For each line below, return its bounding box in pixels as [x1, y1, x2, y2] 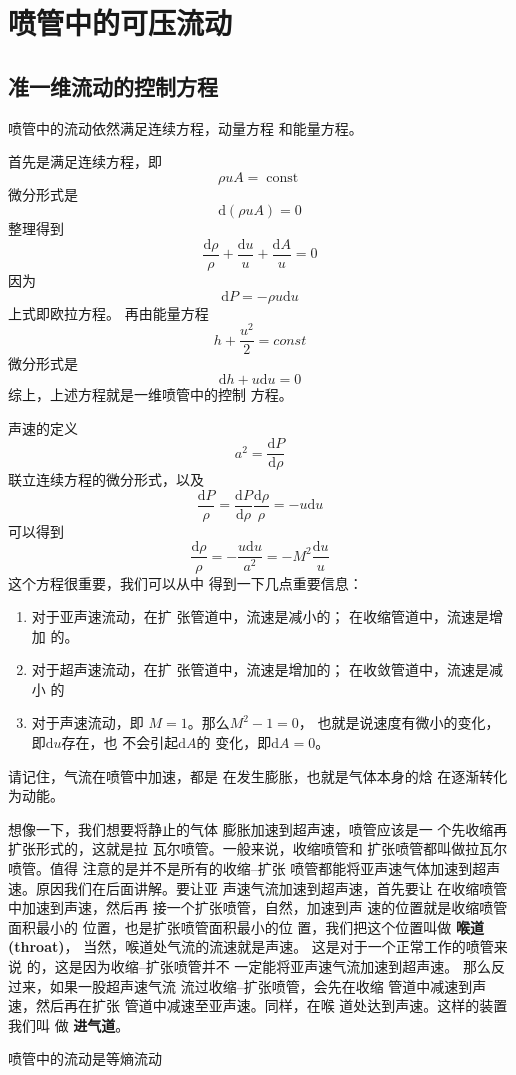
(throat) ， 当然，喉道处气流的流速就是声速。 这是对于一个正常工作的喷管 [8, 936, 494, 957]
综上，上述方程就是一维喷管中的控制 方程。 [8, 383, 293, 404]
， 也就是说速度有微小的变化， [298, 712, 500, 733]
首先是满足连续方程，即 [8, 151, 162, 172]
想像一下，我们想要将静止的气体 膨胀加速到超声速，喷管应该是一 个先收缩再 [8, 818, 508, 839]
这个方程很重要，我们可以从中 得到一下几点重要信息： [8, 572, 363, 593]
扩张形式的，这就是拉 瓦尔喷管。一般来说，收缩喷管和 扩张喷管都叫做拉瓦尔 [8, 838, 508, 859]
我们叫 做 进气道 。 [8, 1014, 130, 1035]
